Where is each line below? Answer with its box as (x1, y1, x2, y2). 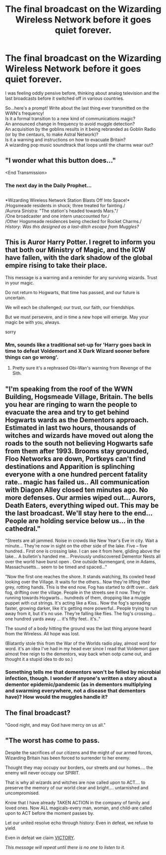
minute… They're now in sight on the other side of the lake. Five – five (5, 543, 148, 548)
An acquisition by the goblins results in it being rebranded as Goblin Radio (5, 126, 156, 132)
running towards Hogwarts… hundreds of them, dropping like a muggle (5, 595, 150, 601)
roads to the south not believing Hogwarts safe (5, 439, 154, 448)
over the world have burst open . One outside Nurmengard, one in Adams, (5, 558, 156, 564)
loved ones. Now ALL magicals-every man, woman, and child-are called (5, 805, 152, 811)
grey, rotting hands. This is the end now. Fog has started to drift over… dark (5, 584, 159, 590)
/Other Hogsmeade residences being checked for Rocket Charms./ (5, 219, 142, 225)
